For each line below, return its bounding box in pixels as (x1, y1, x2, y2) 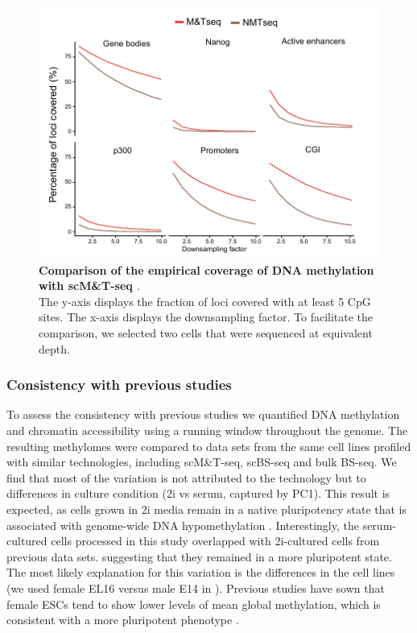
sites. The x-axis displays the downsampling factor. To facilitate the (39, 308, 374, 325)
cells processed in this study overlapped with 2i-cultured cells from (51, 532, 380, 549)
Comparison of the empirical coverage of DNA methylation (39, 261, 374, 278)
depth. (39, 340, 70, 357)
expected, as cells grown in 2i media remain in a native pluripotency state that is (6, 500, 407, 517)
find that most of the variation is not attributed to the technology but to (6, 469, 366, 486)
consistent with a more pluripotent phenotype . (6, 611, 239, 628)
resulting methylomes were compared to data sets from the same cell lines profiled (6, 437, 411, 454)
